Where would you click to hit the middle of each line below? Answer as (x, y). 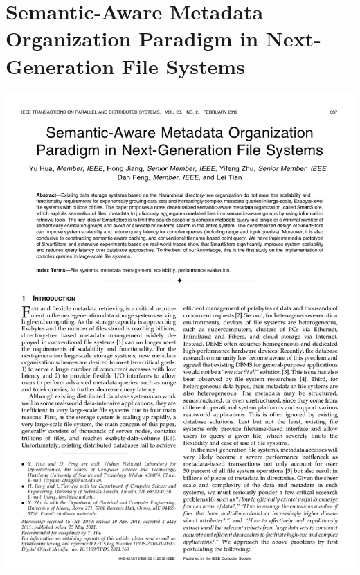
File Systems (183, 65)
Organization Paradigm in (132, 38)
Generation (60, 65)
